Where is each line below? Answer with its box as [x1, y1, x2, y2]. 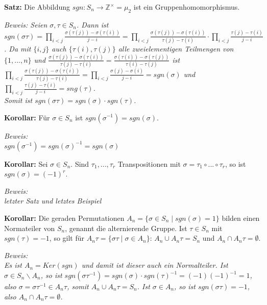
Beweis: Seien [4, 19, 47, 30]
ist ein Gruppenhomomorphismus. [133, 2, 240, 12]
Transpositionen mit [117, 158, 181, 169]
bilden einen [222, 213, 260, 223]
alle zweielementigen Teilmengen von [118, 43, 234, 54]
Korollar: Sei [4, 158, 48, 169]
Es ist [4, 260, 22, 270]
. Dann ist [77, 19, 109, 30]
